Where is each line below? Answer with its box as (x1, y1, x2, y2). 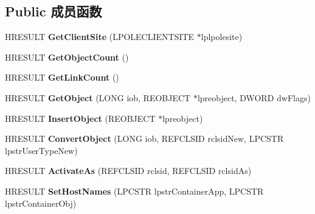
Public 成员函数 (5, 2, 102, 21)
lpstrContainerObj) (5, 196, 77, 209)
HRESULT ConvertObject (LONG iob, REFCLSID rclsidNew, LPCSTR (5, 132, 284, 145)
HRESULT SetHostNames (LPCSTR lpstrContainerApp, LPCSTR (5, 184, 264, 197)
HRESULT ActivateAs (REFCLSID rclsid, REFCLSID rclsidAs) (5, 164, 252, 177)
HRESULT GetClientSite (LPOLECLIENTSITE (5, 30, 195, 43)
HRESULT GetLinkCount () (5, 71, 119, 84)
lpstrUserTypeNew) (5, 144, 78, 156)
